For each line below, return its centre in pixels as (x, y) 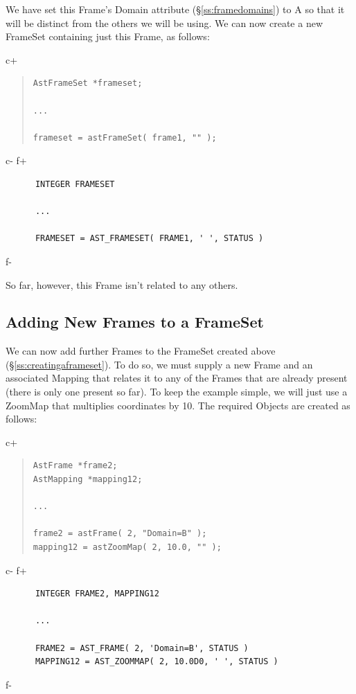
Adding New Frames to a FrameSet (135, 322)
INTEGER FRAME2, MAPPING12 (97, 594)
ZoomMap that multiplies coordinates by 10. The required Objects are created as (178, 405)
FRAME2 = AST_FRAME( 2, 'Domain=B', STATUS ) (142, 648)
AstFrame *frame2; (75, 466)
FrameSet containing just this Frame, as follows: (108, 36)
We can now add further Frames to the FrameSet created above (141, 351)
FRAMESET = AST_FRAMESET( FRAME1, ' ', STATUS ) (149, 239)
